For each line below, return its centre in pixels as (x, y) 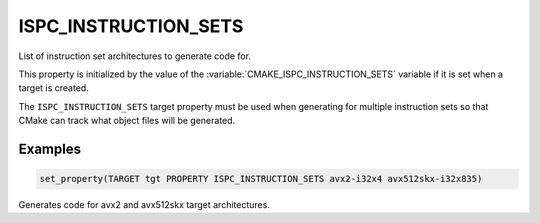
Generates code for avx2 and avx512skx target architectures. (144, 205)
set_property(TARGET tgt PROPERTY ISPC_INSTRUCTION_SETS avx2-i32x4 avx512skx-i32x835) (261, 179)
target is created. (53, 88)
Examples (50, 148)
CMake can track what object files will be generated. (127, 121)
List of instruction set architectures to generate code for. (135, 56)
